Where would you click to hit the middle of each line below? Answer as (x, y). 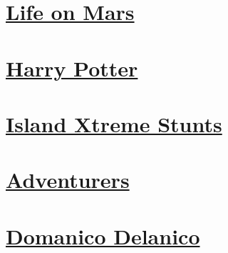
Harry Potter (72, 68)
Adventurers (68, 180)
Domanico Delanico (103, 235)
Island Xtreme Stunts (114, 123)
